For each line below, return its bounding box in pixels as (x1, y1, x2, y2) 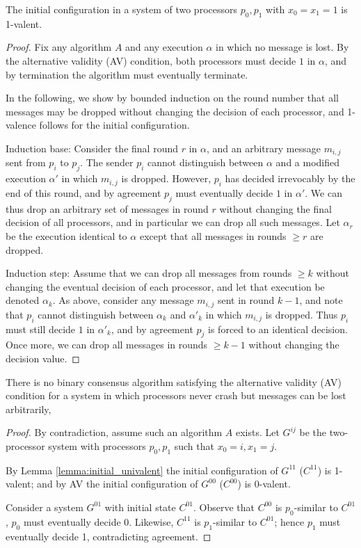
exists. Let (235, 425, 280, 440)
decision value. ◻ (6, 351, 80, 365)
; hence (274, 514, 305, 529)
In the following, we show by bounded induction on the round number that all (6, 90, 339, 105)
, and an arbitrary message (206, 140, 321, 155)
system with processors (48, 438, 146, 453)
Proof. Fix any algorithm (6, 40, 112, 54)
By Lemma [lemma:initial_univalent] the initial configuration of (6, 462, 278, 477)
